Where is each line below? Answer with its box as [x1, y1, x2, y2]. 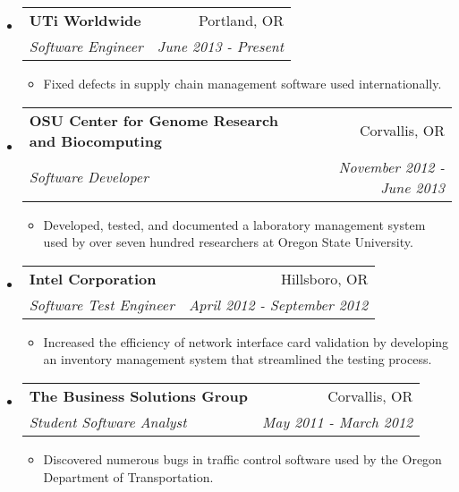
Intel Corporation [29, 267, 157, 289]
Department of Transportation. [43, 467, 214, 486]
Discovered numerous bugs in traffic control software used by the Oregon [43, 449, 442, 468]
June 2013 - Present [157, 36, 285, 56]
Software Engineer [29, 36, 143, 56]
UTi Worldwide [29, 10, 141, 30]
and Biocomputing [29, 130, 163, 151]
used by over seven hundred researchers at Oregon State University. [43, 233, 413, 251]
